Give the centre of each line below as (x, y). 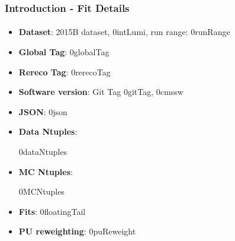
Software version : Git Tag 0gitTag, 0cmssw (101, 92)
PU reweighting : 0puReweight (77, 231)
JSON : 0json (43, 111)
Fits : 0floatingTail (52, 211)
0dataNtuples (43, 151)
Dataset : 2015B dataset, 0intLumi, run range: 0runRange (124, 32)
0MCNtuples (41, 191)
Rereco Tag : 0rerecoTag (65, 72)
